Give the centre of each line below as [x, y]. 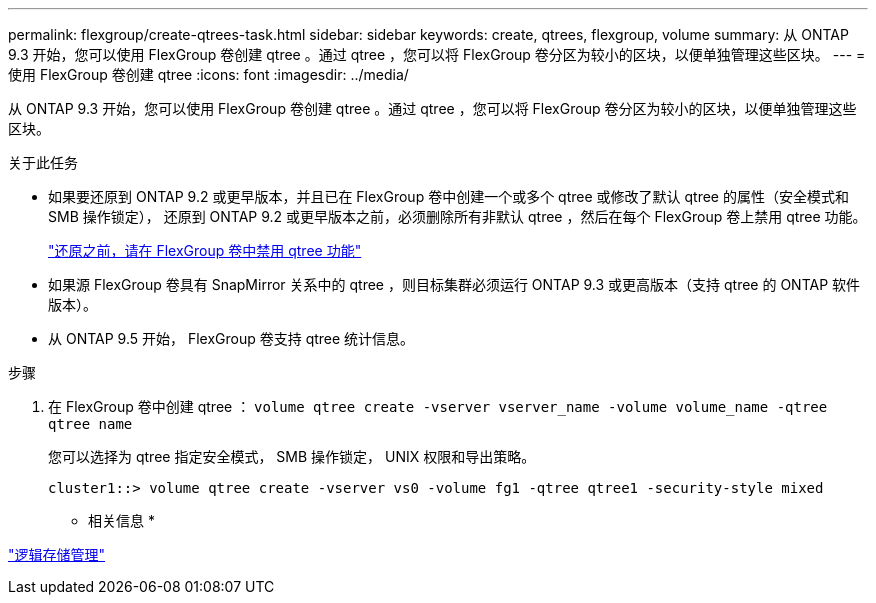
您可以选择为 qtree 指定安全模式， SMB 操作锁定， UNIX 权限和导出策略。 [292, 456]
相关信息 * [121, 520]
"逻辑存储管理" [57, 554]
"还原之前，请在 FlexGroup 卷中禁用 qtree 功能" [205, 250]
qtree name [90, 424]
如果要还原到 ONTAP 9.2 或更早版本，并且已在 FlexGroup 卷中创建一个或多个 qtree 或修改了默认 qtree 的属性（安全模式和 [448, 196]
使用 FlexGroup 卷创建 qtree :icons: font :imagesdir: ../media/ [208, 74]
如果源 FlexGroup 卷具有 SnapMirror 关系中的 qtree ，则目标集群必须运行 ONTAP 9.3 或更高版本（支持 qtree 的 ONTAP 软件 [454, 284]
